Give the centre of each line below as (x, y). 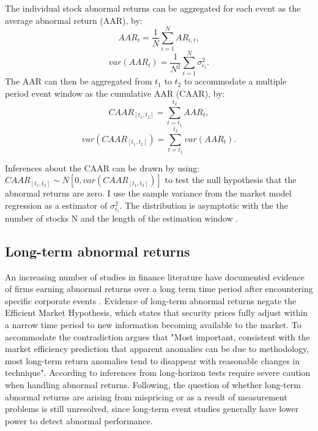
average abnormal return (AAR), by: (74, 20)
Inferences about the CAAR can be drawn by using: (102, 167)
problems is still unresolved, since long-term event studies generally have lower (152, 409)
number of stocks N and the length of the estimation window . (122, 218)
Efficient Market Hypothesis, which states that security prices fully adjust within (157, 313)
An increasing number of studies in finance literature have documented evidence (155, 276)
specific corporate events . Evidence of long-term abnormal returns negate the (151, 300)
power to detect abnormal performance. (79, 420)
